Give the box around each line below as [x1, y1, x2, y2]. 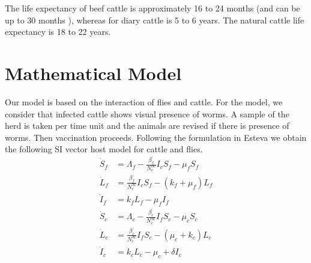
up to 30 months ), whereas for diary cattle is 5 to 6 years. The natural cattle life [5, 13, 304, 26]
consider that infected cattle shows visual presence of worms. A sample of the [5, 107, 289, 120]
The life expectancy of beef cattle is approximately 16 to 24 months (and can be [5, 2, 300, 14]
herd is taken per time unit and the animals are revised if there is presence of [5, 119, 289, 132]
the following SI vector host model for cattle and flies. [5, 143, 203, 155]
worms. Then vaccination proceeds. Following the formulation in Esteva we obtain [5, 131, 307, 143]
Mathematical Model [5, 60, 182, 85]
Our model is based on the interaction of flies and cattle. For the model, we [5, 95, 283, 108]
